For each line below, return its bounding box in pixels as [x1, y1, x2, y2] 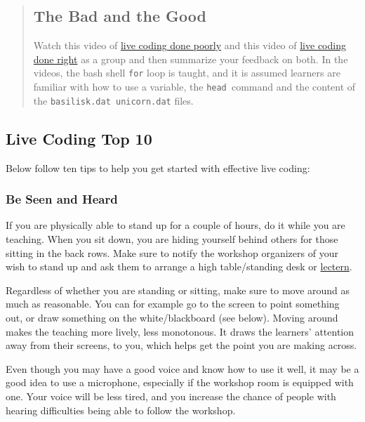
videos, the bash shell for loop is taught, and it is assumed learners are [33, 65, 340, 80]
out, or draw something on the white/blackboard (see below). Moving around [6, 310, 338, 324]
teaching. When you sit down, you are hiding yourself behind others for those [6, 231, 338, 246]
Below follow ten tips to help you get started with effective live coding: [6, 160, 310, 175]
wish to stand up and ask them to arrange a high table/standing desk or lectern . [6, 259, 352, 274]
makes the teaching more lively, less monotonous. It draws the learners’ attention [6, 324, 354, 338]
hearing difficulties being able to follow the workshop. [6, 402, 236, 417]
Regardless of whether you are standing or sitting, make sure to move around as [6, 282, 350, 297]
